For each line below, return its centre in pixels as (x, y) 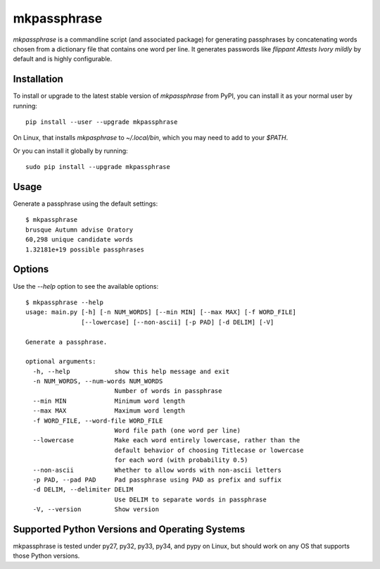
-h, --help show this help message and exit (131, 371)
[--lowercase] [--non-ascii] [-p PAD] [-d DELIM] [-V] (178, 322)
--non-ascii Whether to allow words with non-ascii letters (157, 470)
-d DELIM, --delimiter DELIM (83, 490)
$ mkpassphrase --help (65, 302)
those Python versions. (46, 556)
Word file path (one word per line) (177, 431)
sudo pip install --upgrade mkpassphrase (98, 167)
